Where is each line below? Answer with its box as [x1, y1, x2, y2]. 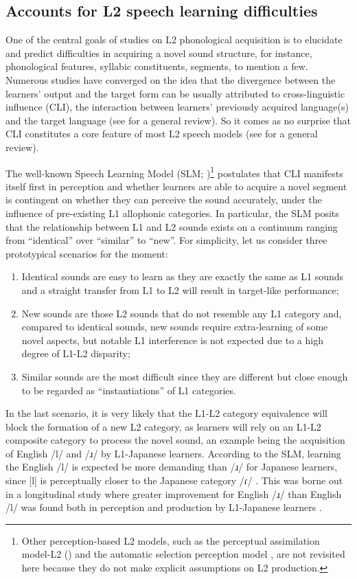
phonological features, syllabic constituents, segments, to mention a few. [5, 59, 308, 73]
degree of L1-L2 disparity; [21, 346, 130, 361]
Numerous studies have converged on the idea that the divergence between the [5, 72, 336, 87]
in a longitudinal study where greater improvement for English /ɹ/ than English [5, 486, 342, 501]
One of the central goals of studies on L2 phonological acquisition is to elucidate [5, 32, 343, 47]
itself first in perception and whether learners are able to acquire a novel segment [5, 179, 347, 193]
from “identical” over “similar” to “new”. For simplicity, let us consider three [5, 233, 327, 247]
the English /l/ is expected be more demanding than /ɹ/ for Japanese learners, [5, 459, 338, 474]
